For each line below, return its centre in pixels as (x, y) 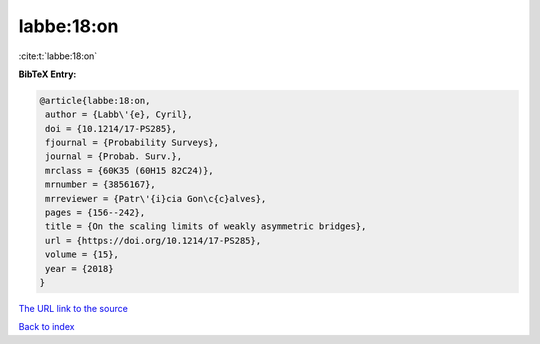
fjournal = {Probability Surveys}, (132, 143)
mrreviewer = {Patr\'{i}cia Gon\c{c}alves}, (156, 198)
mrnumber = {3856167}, (101, 184)
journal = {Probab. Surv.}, (114, 156)
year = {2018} (79, 268)
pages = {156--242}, (95, 213)
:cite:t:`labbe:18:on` (58, 56)
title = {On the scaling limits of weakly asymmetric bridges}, (206, 226)
